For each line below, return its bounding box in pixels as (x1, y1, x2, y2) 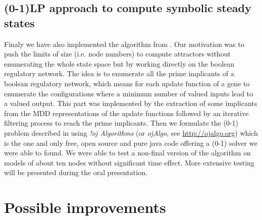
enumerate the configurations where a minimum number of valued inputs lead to (4, 88, 253, 98)
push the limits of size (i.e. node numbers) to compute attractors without (4, 48, 231, 59)
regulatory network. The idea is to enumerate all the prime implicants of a (4, 68, 234, 79)
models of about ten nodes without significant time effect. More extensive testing (4, 157, 254, 168)
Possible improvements (4, 197, 166, 217)
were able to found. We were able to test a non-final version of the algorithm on (4, 147, 251, 158)
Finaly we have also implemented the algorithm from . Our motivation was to (4, 38, 244, 49)
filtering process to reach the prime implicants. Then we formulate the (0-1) (4, 118, 238, 128)
